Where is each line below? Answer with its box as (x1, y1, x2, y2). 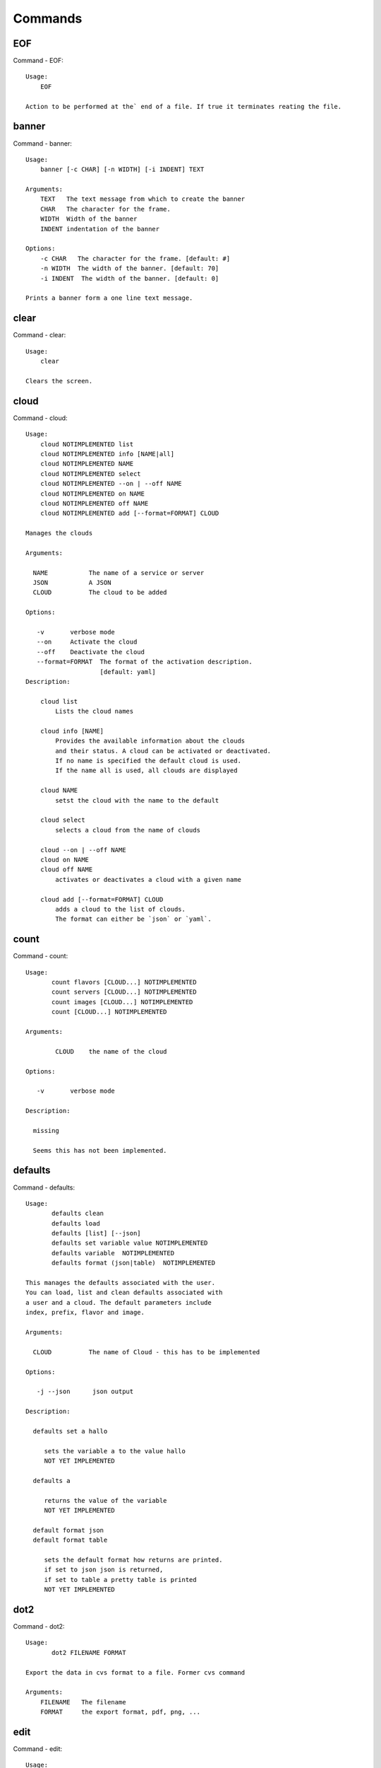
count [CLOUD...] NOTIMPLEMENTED (52, 1008, 167, 1016)
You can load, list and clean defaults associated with (25, 1289, 223, 1297)
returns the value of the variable (44, 1496, 167, 1504)
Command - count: (13, 952, 68, 960)
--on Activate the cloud (36, 638, 138, 646)
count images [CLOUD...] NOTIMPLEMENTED (52, 998, 193, 1006)
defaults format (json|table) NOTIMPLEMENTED (52, 1259, 215, 1267)
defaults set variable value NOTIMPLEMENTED (52, 1239, 208, 1248)
